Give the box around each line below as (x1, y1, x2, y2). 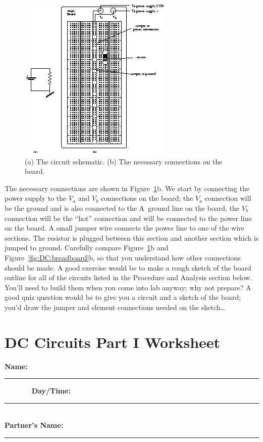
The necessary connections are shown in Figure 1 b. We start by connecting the (5, 183, 249, 193)
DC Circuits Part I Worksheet (5, 331, 221, 352)
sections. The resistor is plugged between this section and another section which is (5, 232, 259, 243)
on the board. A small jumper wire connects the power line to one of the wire (5, 223, 244, 233)
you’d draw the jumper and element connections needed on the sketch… (5, 301, 225, 312)
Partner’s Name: (5, 420, 64, 430)
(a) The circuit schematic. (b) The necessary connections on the (25, 156, 223, 166)
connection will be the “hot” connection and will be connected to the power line (5, 212, 252, 223)
